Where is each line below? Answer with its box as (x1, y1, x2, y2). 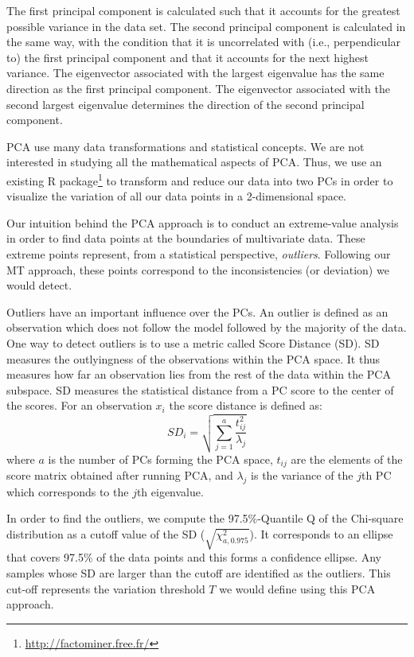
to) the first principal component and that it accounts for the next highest (6, 49, 369, 65)
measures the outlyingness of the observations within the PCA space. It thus (6, 350, 381, 367)
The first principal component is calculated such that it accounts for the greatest (6, 2, 400, 18)
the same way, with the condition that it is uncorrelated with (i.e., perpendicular (6, 33, 401, 50)
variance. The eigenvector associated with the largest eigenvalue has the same (6, 64, 385, 81)
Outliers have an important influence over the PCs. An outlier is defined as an (6, 303, 389, 320)
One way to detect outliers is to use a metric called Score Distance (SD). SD (6, 334, 380, 351)
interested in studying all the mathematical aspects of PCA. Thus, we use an (6, 154, 382, 170)
